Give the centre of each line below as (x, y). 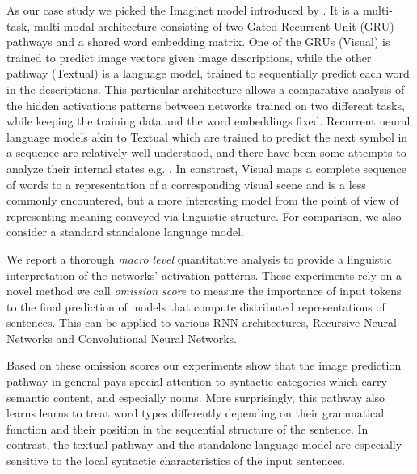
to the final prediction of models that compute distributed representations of (196, 306)
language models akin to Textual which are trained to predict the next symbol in (207, 136)
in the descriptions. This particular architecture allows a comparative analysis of (206, 89)
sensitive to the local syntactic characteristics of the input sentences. (176, 461)
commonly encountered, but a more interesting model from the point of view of (203, 200)
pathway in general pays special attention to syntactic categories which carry (197, 381)
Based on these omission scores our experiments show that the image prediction (204, 365)
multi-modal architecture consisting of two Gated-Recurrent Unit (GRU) (214, 25)
